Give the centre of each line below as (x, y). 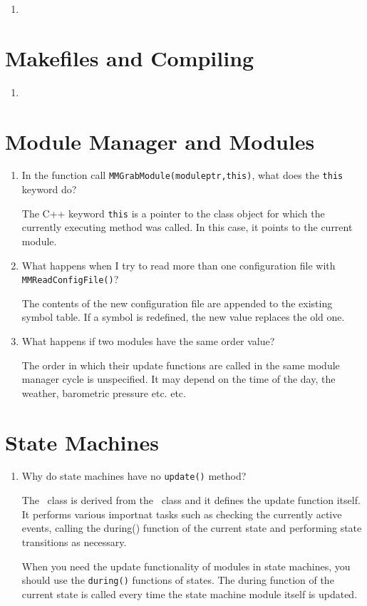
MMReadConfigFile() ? (70, 279)
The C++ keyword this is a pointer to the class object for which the (173, 213)
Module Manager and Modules (160, 141)
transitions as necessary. (74, 541)
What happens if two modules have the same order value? (148, 340)
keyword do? (49, 189)
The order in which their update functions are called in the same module (181, 365)
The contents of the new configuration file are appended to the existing (177, 303)
